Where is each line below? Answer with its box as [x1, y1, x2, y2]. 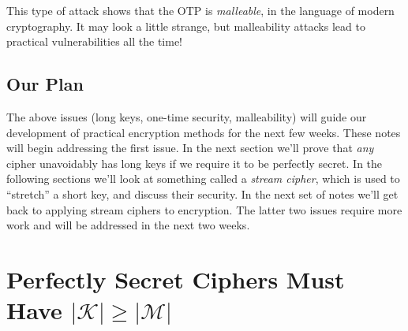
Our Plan [6, 72, 84, 96]
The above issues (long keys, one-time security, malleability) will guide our [6, 108, 367, 125]
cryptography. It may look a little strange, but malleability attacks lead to [6, 17, 365, 34]
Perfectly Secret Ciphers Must [6, 262, 345, 295]
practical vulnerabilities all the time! [6, 33, 183, 50]
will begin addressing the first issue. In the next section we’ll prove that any [6, 139, 374, 156]
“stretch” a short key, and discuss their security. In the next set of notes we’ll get [6, 185, 399, 202]
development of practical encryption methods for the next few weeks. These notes [6, 124, 401, 140]
